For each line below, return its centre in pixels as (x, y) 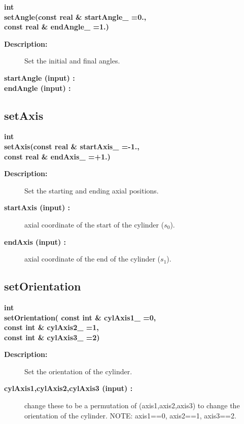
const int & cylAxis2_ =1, (51, 327)
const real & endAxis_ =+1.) (57, 156)
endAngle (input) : (38, 88)
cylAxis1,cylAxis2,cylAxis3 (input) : (68, 388)
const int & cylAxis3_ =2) (52, 337)
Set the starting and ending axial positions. (92, 190)
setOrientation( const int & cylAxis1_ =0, (80, 317)
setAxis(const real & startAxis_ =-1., (72, 146)
